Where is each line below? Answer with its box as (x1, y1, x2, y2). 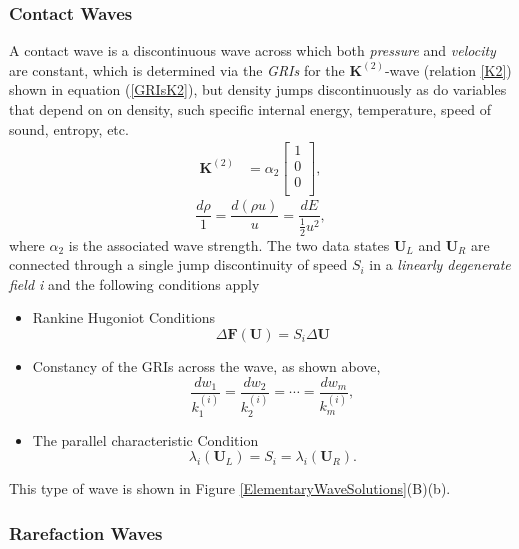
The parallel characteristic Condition (32, 429, 259, 450)
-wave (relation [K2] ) (384, 59, 512, 80)
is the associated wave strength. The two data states (68, 234, 390, 255)
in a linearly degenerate (369, 254, 511, 275)
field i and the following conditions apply (9, 273, 260, 294)
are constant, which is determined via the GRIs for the (9, 59, 345, 80)
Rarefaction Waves (9, 520, 163, 545)
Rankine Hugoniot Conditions (32, 307, 216, 328)
